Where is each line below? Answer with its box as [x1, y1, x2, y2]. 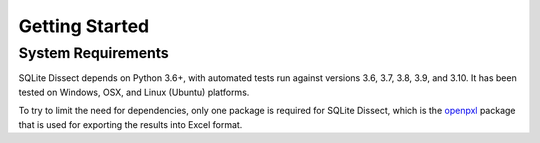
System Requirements [18, 44, 169, 62]
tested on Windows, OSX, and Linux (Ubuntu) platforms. [18, 86, 250, 98]
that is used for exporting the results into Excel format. [18, 118, 243, 130]
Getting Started [18, 15, 150, 37]
